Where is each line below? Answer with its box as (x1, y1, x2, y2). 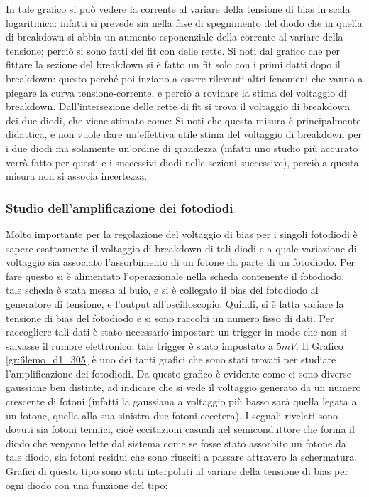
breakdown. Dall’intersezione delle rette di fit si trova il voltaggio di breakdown (6, 99, 351, 114)
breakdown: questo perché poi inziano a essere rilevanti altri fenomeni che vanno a (6, 70, 363, 85)
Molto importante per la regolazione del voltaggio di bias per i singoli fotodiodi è (6, 226, 358, 241)
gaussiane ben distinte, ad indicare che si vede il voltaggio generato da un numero (6, 380, 361, 395)
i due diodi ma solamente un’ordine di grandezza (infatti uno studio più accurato (6, 140, 358, 155)
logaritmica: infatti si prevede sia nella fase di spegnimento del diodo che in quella (6, 15, 363, 30)
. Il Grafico (296, 338, 343, 353)
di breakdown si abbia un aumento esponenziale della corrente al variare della (6, 29, 343, 44)
